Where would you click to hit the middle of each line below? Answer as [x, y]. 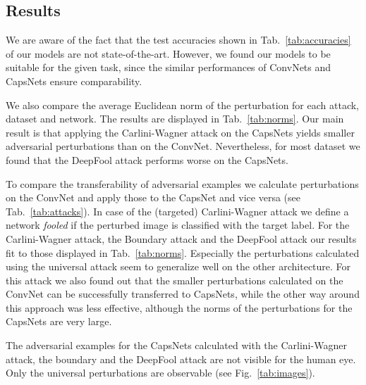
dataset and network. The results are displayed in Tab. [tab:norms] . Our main [175, 119]
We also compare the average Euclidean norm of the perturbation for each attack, [183, 105]
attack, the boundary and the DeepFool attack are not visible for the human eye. [181, 359]
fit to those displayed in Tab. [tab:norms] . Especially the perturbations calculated [183, 252]
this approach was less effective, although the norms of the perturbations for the [179, 307]
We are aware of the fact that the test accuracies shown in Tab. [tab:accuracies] [178, 40]
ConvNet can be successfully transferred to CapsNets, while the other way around [183, 294]
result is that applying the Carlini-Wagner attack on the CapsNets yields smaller [180, 132]
